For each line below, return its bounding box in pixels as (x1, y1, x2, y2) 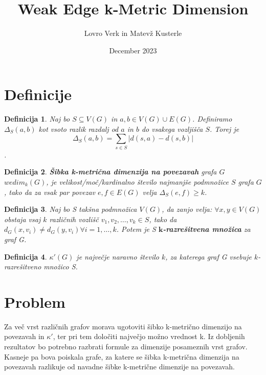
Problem (4, 291, 65, 312)
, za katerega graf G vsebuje (165, 251, 252, 262)
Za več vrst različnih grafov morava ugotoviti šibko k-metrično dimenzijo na (4, 321, 242, 331)
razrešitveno (4, 261, 41, 272)
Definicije (4, 84, 72, 105)
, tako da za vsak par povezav (4, 186, 96, 197)
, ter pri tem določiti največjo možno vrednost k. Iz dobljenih (53, 331, 245, 342)
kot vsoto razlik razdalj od (38, 123, 119, 134)
